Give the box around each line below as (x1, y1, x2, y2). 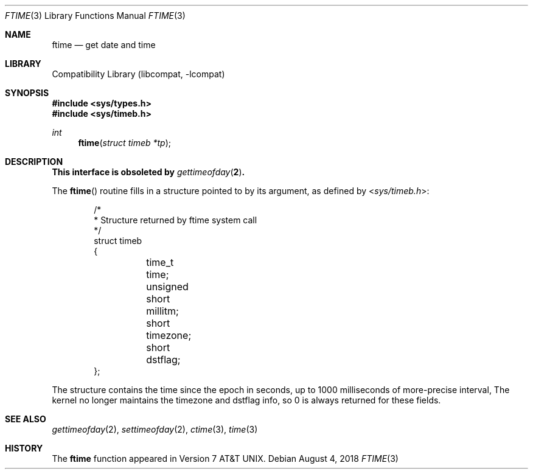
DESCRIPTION (5, 156, 63, 167)
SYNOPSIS (5, 88, 49, 98)
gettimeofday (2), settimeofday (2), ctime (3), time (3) (52, 424, 258, 434)
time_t (146, 256, 174, 268)
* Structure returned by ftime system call (94, 215, 257, 225)
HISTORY (5, 443, 43, 453)
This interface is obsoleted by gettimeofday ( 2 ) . (52, 167, 245, 177)
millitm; (146, 305, 179, 317)
